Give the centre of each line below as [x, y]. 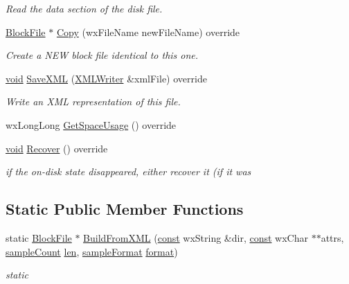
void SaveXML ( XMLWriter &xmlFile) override [106, 78]
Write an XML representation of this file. [93, 101]
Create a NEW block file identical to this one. [102, 55]
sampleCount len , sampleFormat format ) [92, 251]
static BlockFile [39, 237]
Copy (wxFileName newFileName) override [148, 32]
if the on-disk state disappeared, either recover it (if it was [128, 171]
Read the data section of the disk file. [84, 8]
